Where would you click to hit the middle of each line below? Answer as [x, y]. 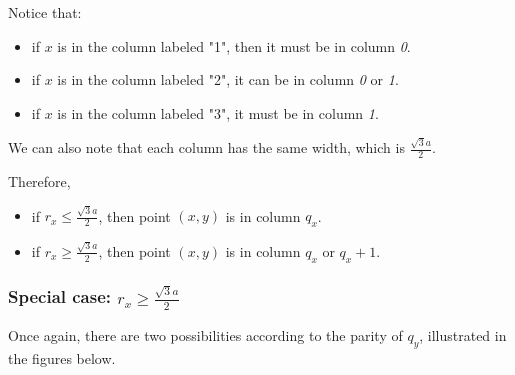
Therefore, [39, 180]
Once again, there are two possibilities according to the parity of [205, 334]
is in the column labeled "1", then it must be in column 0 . [234, 45]
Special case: [60, 296]
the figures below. [62, 357]
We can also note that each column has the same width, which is [206, 147]
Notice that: [45, 12]
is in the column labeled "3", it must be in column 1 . [218, 112]
